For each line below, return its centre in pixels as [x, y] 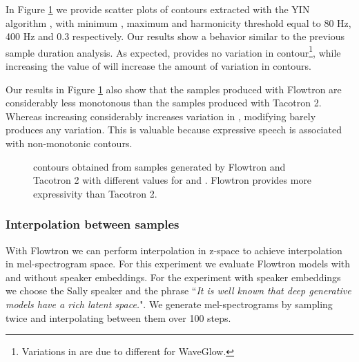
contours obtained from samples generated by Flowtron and [159, 166]
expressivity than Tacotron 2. [95, 193]
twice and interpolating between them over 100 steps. [118, 317]
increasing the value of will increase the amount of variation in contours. [158, 66]
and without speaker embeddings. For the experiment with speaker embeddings [173, 277]
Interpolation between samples [93, 224]
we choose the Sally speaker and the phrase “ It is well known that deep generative [178, 290]
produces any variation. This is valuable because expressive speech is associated [174, 130]
